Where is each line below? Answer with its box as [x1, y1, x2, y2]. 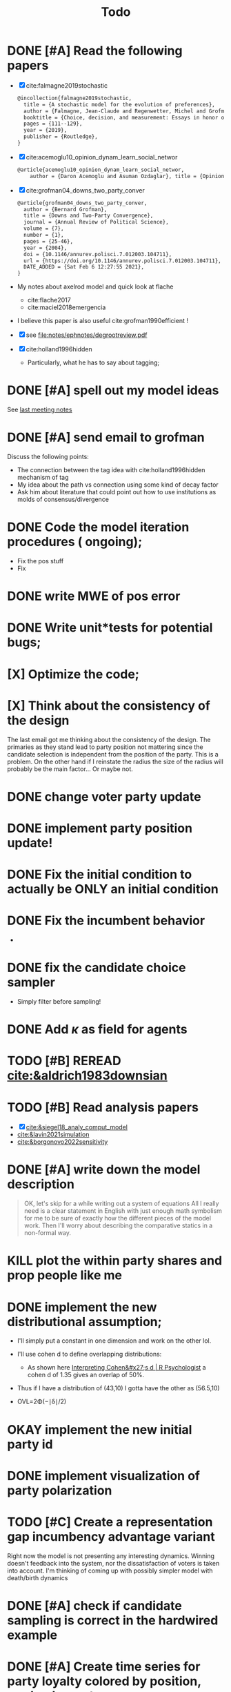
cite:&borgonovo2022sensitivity [17, 1138, 108, 1146]
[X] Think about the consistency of [7, 698, 210, 713]
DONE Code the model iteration [7, 519, 190, 535]
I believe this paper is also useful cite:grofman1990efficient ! [17, 317, 188, 325]
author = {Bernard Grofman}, [23, 206, 108, 213]
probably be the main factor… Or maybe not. [7, 764, 133, 773]
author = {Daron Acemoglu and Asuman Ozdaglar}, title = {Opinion [30, 173, 225, 179]
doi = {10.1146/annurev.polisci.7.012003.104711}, [23, 251, 172, 257]
